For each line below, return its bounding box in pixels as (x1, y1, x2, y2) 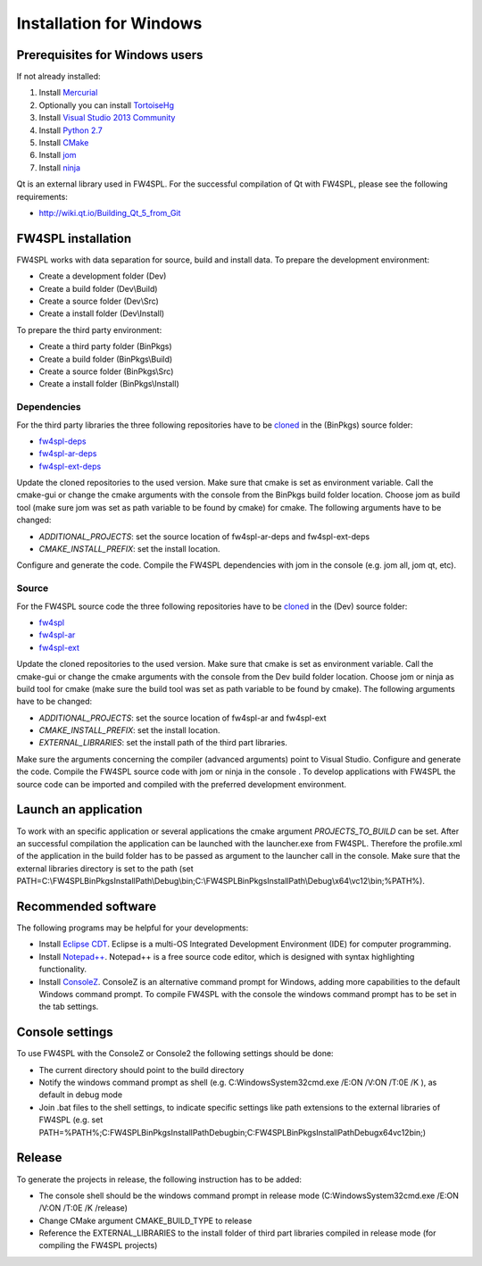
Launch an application (16, 802, 143, 817)
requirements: (16, 191, 69, 202)
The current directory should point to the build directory (38, 1064, 245, 1075)
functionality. (38, 964, 87, 975)
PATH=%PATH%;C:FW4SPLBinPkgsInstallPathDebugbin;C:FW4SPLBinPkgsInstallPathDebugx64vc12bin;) (38, 1127, 427, 1137)
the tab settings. (38, 1001, 99, 1012)
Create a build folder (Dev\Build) (38, 283, 158, 294)
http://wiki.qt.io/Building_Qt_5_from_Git (38, 207, 181, 218)
